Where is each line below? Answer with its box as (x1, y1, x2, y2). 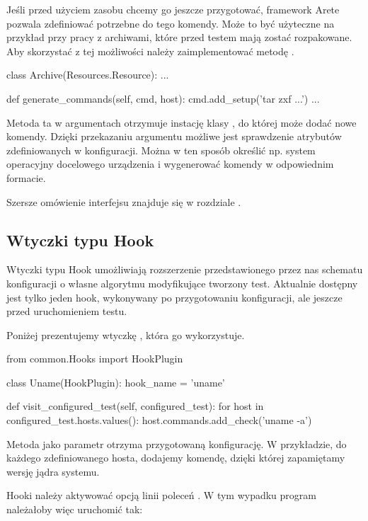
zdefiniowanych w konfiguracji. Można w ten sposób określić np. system (6, 142, 316, 157)
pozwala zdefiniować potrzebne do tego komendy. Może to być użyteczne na (6, 16, 335, 30)
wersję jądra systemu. (6, 464, 100, 479)
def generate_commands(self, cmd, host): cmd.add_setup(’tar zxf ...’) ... (6, 91, 320, 105)
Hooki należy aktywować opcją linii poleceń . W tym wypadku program (6, 488, 316, 503)
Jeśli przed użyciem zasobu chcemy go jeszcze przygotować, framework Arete (6, 2, 340, 16)
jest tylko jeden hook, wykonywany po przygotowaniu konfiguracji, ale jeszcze (6, 290, 343, 304)
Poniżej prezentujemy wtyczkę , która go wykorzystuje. (6, 327, 245, 342)
